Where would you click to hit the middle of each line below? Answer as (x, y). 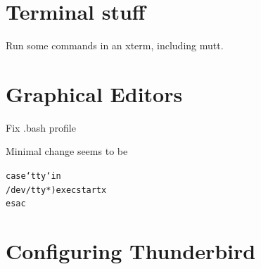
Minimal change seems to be (67, 151)
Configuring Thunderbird (131, 251)
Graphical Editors (94, 93)
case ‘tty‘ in (33, 176)
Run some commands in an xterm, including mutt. (115, 45)
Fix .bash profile (41, 127)
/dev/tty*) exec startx (56, 190)
